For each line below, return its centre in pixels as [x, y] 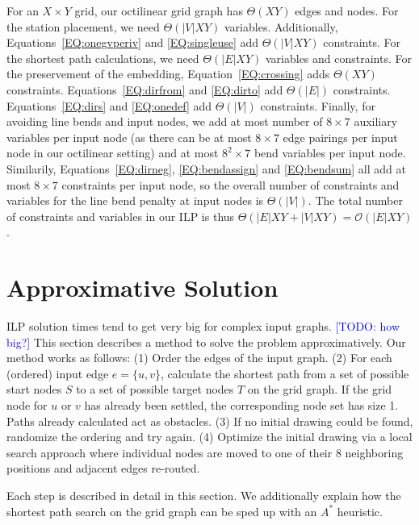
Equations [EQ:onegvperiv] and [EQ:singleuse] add [133, 42]
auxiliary [376, 121]
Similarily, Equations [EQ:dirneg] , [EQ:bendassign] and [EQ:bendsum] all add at [206, 168]
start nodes [34, 389]
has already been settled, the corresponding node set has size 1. [241, 405]
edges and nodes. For [347, 10]
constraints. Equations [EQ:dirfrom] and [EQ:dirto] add [145, 89]
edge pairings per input [340, 137]
